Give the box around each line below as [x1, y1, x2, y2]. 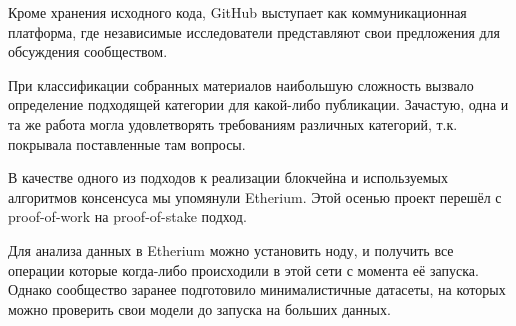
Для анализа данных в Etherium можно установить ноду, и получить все [8, 239, 454, 260]
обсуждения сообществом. [8, 41, 168, 62]
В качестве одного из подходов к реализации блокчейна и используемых [8, 167, 448, 188]
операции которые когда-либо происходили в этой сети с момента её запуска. [8, 259, 479, 280]
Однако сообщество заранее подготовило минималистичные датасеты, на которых [8, 279, 506, 300]
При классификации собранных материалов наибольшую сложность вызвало [8, 74, 474, 95]
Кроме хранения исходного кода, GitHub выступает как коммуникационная [8, 2, 467, 22]
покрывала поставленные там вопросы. [8, 133, 246, 154]
